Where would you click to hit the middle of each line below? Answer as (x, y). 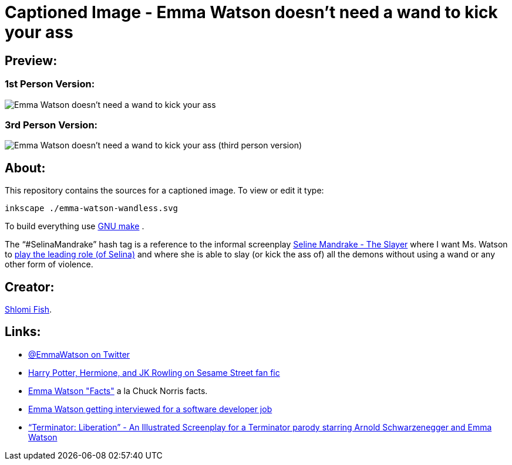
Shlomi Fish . (28, 309)
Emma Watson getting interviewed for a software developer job (150, 409)
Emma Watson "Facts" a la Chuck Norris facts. (118, 391)
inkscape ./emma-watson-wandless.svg (92, 208)
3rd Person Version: (51, 125)
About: (25, 168)
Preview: (31, 60)
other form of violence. (49, 264)
